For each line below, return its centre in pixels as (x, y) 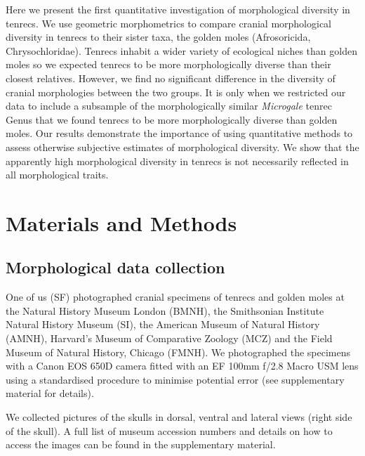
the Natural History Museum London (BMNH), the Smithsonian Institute (165, 310)
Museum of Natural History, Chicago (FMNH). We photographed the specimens (178, 352)
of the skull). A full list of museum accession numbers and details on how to (169, 430)
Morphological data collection (115, 267)
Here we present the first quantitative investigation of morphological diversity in (178, 9)
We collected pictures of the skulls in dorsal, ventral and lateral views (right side (179, 417)
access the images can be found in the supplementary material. (141, 444)
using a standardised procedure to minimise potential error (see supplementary (175, 379)
